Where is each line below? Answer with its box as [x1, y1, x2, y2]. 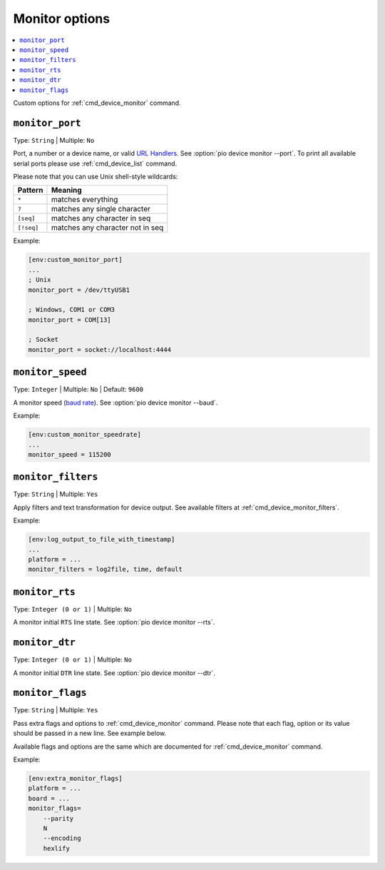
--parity [43, 814, 74, 822]
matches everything [51, 195, 118, 205]
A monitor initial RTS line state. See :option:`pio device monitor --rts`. [13, 618, 215, 627]
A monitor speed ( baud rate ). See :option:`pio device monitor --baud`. [13, 398, 218, 407]
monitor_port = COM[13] [28, 315, 112, 324]
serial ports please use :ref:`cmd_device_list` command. [13, 159, 178, 168]
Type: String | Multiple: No [13, 136, 95, 144]
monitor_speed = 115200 [28, 450, 112, 458]
